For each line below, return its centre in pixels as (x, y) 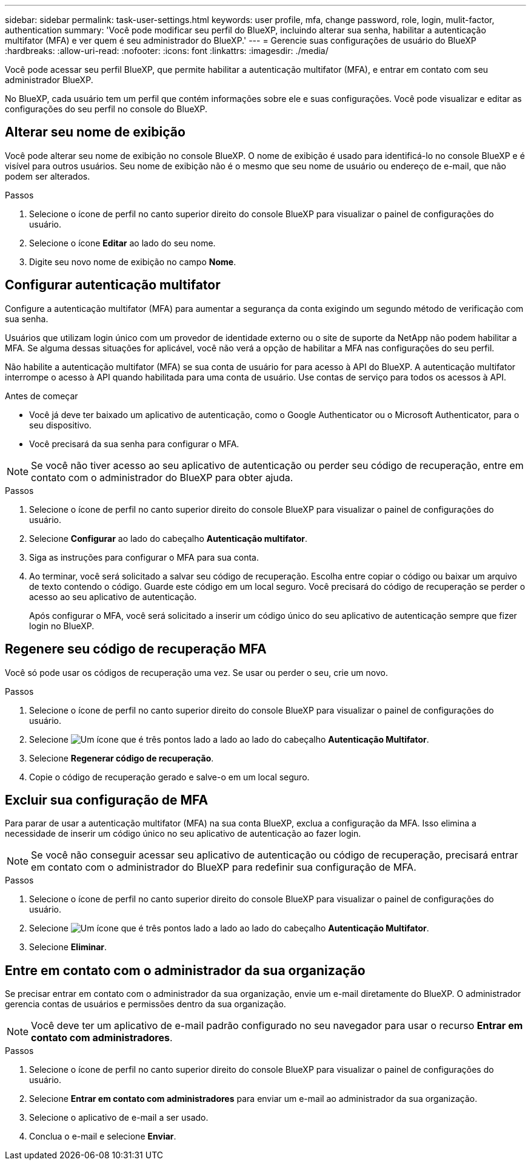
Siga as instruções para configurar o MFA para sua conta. (144, 557)
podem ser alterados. (48, 176)
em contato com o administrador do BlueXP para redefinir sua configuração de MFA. (224, 867)
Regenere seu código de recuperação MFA (136, 649)
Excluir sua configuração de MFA (107, 800)
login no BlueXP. (62, 626)
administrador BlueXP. (49, 80)
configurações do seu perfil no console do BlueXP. (106, 109)
